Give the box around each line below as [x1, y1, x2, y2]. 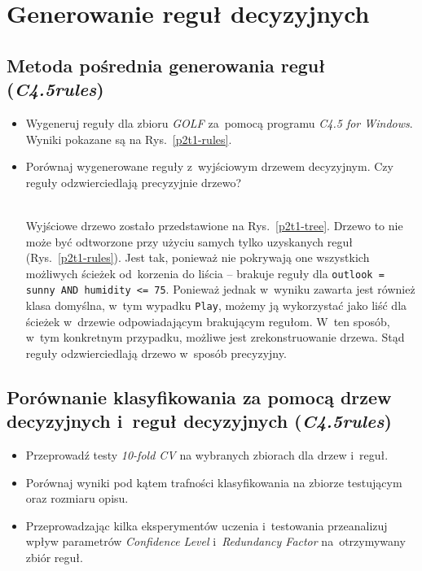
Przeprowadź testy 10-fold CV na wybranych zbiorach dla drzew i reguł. [25, 447, 389, 464]
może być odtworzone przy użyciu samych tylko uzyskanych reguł [25, 233, 354, 250]
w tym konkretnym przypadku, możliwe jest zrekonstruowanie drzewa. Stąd [25, 329, 405, 346]
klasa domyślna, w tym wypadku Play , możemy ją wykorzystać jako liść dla [25, 297, 407, 314]
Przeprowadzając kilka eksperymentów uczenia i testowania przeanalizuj [25, 517, 388, 534]
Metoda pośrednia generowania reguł [7, 52, 326, 77]
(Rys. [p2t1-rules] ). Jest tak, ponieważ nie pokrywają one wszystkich [25, 249, 370, 266]
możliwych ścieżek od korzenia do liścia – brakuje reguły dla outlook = [25, 264, 385, 281]
